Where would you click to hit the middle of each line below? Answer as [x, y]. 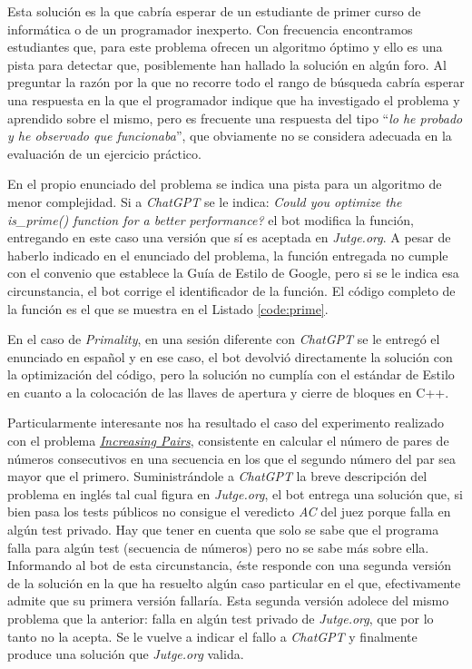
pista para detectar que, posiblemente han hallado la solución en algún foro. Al [227, 64]
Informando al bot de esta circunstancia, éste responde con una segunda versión [230, 565]
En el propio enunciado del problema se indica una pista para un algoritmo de [225, 184]
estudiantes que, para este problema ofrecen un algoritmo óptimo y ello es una [225, 47]
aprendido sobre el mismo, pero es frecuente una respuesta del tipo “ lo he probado [235, 118]
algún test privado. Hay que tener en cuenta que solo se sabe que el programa [223, 530]
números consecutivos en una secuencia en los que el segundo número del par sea [232, 458]
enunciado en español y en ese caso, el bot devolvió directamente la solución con [230, 356]
